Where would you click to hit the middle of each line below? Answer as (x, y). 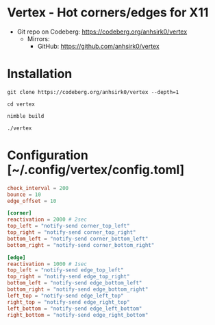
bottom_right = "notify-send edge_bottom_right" (78, 289)
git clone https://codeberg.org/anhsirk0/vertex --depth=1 (93, 92)
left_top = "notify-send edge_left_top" (66, 296)
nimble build (26, 116)
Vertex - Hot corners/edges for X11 (108, 13)
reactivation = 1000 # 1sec (47, 264)
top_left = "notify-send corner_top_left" (68, 226)
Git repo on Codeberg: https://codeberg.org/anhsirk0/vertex (102, 32)
